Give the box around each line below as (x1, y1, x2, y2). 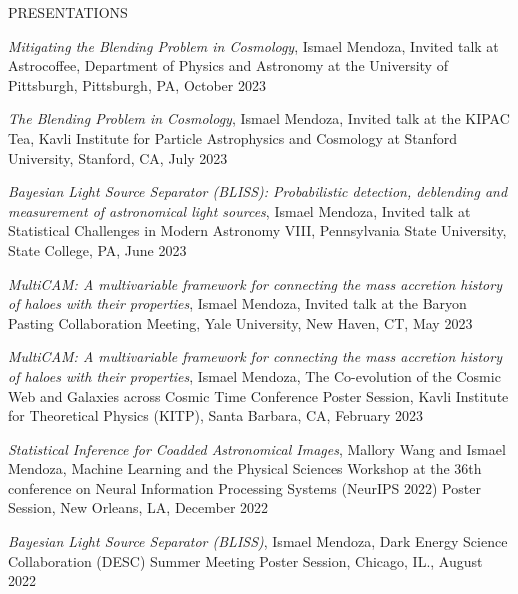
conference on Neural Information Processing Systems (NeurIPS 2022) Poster (8, 477, 481, 498)
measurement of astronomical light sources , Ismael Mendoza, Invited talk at (8, 200, 471, 221)
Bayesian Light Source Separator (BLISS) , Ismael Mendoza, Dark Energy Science (8, 531, 508, 552)
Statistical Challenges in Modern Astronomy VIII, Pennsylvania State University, (8, 220, 507, 241)
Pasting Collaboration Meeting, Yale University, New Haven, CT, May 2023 (8, 312, 473, 333)
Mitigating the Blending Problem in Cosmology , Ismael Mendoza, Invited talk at (8, 35, 499, 56)
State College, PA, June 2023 (8, 239, 187, 260)
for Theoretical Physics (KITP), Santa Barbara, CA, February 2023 (8, 405, 423, 426)
